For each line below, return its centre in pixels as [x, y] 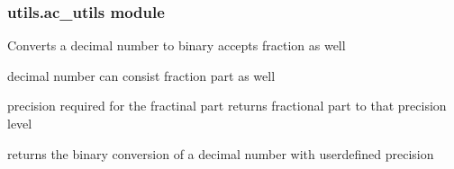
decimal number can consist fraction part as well [141, 75]
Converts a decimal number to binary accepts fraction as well [177, 45]
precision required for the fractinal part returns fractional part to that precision [227, 106]
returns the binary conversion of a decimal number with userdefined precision [221, 153]
